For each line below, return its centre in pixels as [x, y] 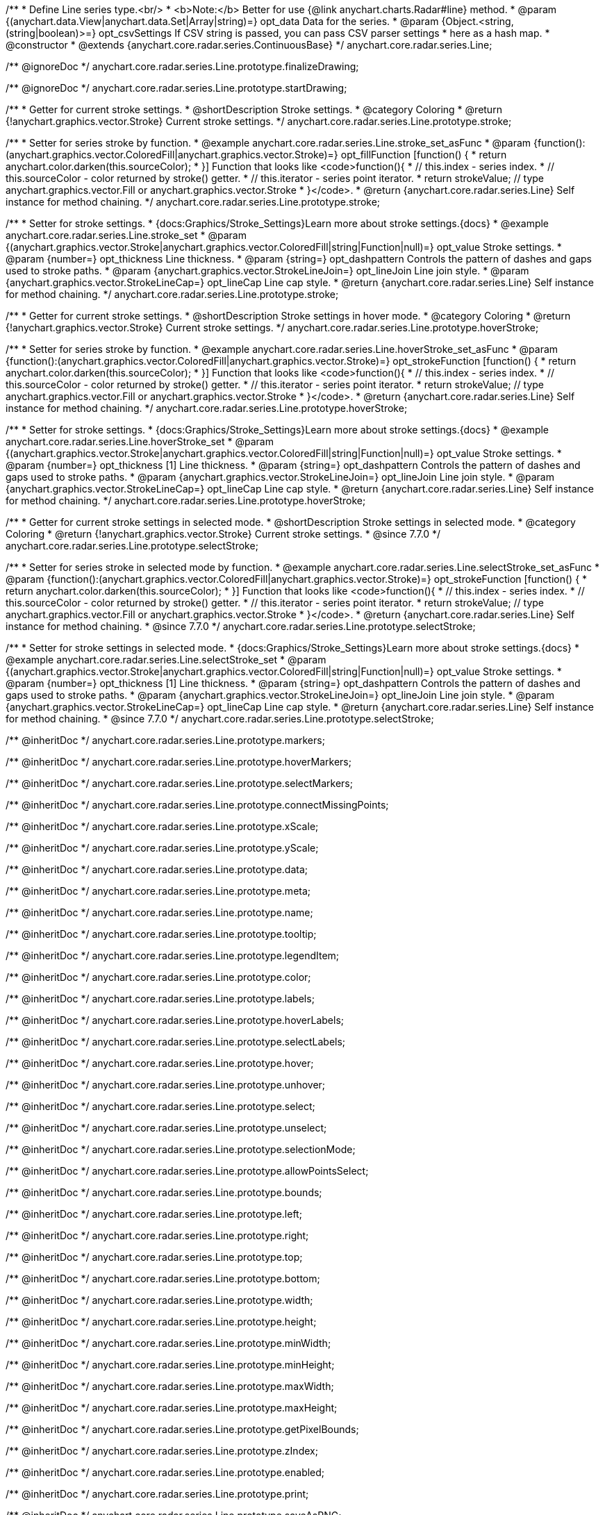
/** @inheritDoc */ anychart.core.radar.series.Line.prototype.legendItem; [173, 955]
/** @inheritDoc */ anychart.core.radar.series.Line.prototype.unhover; [166, 1085]
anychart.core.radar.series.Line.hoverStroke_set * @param [140, 441]
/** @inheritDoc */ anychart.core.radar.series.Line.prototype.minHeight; [170, 1365]
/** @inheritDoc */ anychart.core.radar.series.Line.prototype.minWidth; [168, 1343]
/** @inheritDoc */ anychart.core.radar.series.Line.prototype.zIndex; [162, 1451]
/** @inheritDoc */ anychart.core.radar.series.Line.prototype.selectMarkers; [179, 783]
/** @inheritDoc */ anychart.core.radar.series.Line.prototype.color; [158, 977]
